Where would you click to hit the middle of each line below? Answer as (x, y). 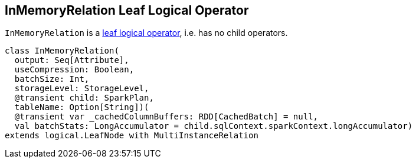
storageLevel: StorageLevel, (82, 89)
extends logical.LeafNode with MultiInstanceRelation (132, 136)
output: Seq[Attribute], (72, 60)
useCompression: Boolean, (74, 70)
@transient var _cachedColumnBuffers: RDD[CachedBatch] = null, (166, 117)
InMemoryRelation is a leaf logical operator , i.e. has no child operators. (146, 33)
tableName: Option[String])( (82, 107)
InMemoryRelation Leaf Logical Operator (127, 10)
